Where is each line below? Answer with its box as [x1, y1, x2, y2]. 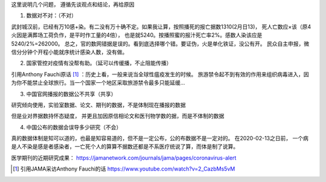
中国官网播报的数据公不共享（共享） [26, 90, 117, 97]
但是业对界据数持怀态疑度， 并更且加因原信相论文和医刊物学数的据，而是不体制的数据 [11, 112, 225, 120]
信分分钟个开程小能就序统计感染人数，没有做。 [11, 48, 128, 56]
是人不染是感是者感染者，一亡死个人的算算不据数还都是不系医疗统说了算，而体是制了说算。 [11, 143, 238, 151]
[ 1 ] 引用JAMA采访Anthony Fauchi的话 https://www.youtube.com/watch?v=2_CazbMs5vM [13, 165, 235, 172]
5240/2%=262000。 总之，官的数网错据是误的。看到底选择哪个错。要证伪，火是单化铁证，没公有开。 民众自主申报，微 [11, 40, 310, 47]
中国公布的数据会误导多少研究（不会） [26, 123, 122, 131]
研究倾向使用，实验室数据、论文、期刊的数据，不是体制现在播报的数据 [11, 101, 186, 108]
